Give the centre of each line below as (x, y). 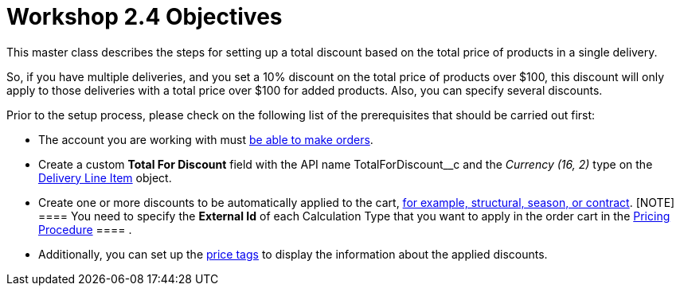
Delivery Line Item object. (105, 177)
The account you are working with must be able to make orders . (206, 139)
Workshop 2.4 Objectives (145, 17)
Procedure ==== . (85, 229)
